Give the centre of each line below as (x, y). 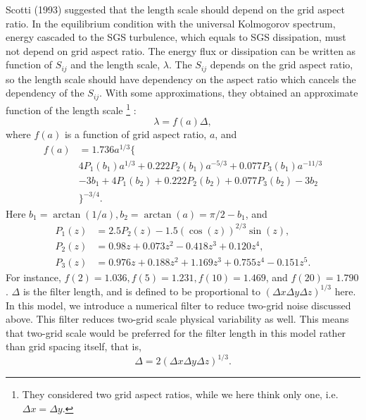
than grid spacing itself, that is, (74, 346)
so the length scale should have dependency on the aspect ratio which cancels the (181, 79)
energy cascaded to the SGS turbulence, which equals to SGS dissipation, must (176, 37)
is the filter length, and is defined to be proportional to (141, 291)
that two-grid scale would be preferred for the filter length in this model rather (176, 332)
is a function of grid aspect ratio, (135, 134)
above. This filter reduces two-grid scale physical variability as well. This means (177, 319)
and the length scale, (115, 64)
